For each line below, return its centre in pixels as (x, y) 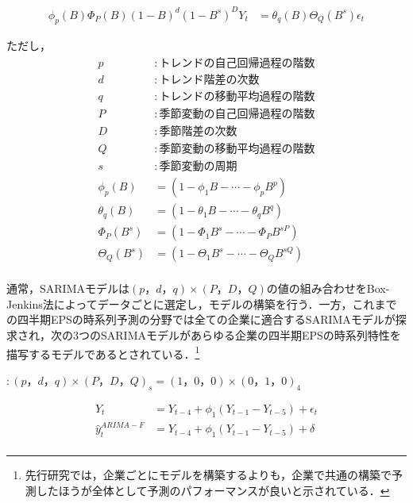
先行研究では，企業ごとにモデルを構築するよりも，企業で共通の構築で (208, 475)
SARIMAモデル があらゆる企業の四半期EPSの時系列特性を (251, 335)
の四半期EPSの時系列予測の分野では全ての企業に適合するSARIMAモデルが (201, 319)
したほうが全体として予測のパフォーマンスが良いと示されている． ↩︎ (213, 490)
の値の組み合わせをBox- (328, 288)
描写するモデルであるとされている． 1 (103, 352)
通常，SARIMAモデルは (68, 288)
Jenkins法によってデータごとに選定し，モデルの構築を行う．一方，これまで (202, 303)
